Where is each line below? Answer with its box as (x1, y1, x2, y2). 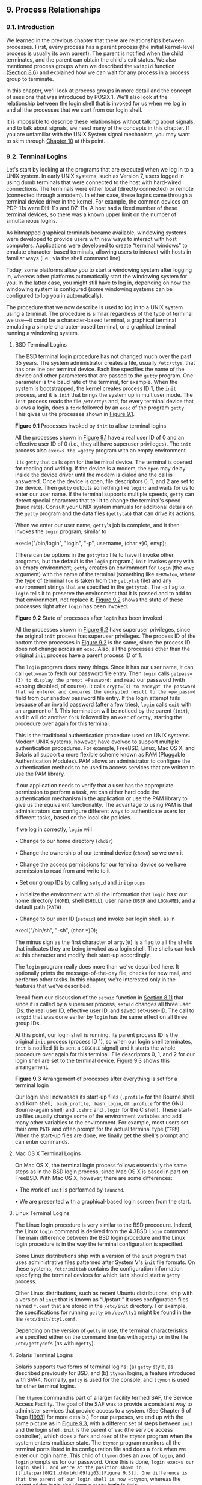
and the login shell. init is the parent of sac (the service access (14, 1426, 173, 1433)
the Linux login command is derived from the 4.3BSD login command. (14, 1227, 191, 1234)
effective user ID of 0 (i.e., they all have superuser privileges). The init (14, 440, 191, 447)
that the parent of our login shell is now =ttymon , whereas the (14, 1475, 181, 1482)
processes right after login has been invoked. (14, 602, 129, 609)
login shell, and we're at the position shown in (14, 1464, 142, 1471)
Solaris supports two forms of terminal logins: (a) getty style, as (14, 1363, 174, 1370)
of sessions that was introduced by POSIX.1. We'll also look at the (6, 93, 168, 100)
